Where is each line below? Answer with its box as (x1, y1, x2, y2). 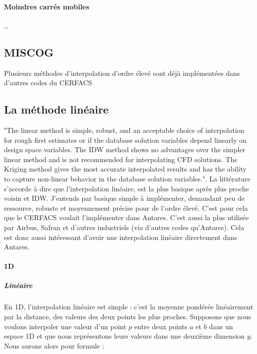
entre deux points (134, 321, 188, 331)
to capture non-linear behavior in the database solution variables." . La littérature (4, 173, 251, 183)
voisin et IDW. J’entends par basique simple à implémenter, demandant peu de (4, 193, 245, 203)
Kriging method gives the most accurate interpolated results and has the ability (4, 164, 247, 174)
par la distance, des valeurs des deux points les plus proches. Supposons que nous (4, 311, 251, 322)
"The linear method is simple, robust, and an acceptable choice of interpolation (4, 124, 245, 135)
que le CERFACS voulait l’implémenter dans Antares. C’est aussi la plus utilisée (4, 212, 249, 223)
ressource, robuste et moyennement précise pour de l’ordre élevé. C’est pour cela (4, 202, 248, 213)
